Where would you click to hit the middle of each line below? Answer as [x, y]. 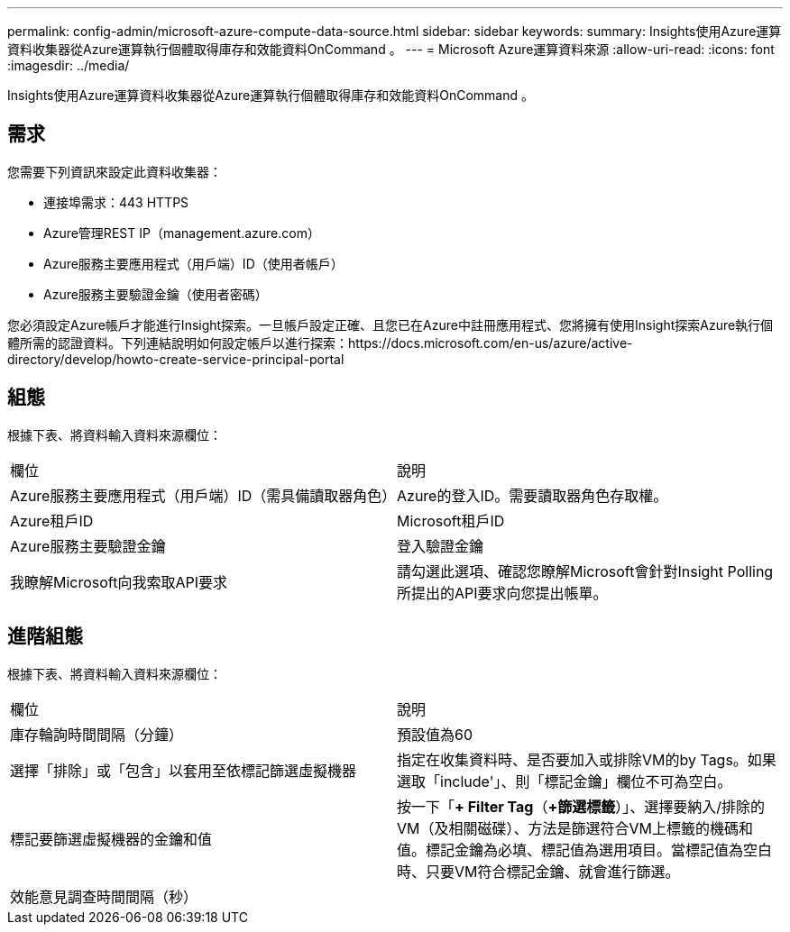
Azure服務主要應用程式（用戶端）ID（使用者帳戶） [193, 263]
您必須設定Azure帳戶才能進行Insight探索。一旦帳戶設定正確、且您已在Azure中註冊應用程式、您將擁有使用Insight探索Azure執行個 [390, 324]
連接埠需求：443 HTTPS [116, 202]
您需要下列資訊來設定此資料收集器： [115, 171]
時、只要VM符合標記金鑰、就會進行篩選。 [538, 871]
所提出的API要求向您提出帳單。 [502, 593]
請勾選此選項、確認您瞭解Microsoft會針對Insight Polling [585, 571]
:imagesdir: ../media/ [69, 65]
